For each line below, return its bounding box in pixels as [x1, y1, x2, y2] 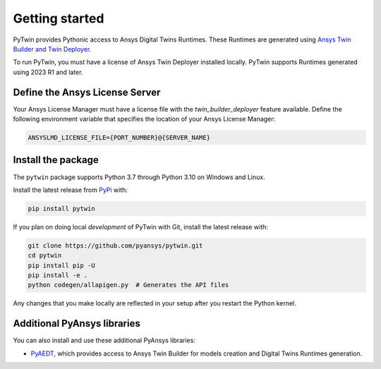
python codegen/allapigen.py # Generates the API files [28, 281, 229, 289]
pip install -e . [28, 272, 88, 279]
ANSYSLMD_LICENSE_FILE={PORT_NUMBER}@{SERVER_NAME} [28, 134, 211, 141]
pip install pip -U [28, 261, 95, 270]
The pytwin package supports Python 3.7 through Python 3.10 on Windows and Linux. [13, 173, 265, 181]
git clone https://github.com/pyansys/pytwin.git [28, 241, 203, 250]
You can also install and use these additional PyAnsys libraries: [13, 336, 195, 345]
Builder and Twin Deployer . [13, 44, 92, 53]
